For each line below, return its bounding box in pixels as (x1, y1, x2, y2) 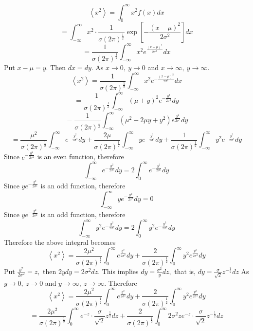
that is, (174, 266, 196, 276)
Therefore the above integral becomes (4, 237, 116, 247)
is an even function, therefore (37, 151, 124, 162)
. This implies (98, 266, 139, 276)
